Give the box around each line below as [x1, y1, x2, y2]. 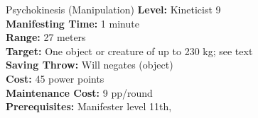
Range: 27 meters [6, 30, 86, 45]
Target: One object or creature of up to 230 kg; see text [6, 43, 253, 58]
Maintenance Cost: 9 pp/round [6, 85, 153, 100]
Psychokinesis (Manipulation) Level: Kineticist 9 [6, 2, 221, 16]
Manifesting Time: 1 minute [6, 16, 139, 30]
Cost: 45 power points [6, 71, 104, 85]
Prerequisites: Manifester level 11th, [6, 99, 172, 114]
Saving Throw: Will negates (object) [6, 57, 173, 72]
